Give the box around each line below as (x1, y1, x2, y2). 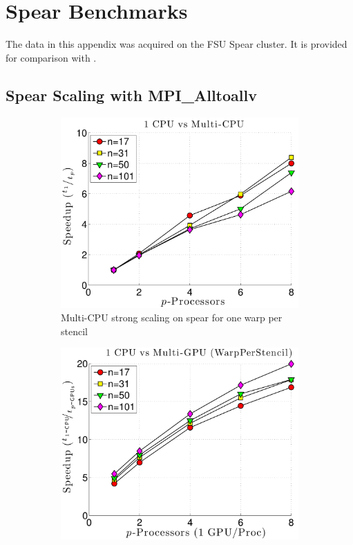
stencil (61, 323, 88, 338)
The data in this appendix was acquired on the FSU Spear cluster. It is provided (6, 37, 347, 51)
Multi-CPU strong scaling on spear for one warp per (61, 310, 283, 325)
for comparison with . (6, 50, 97, 64)
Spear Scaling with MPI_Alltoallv (6, 84, 257, 105)
